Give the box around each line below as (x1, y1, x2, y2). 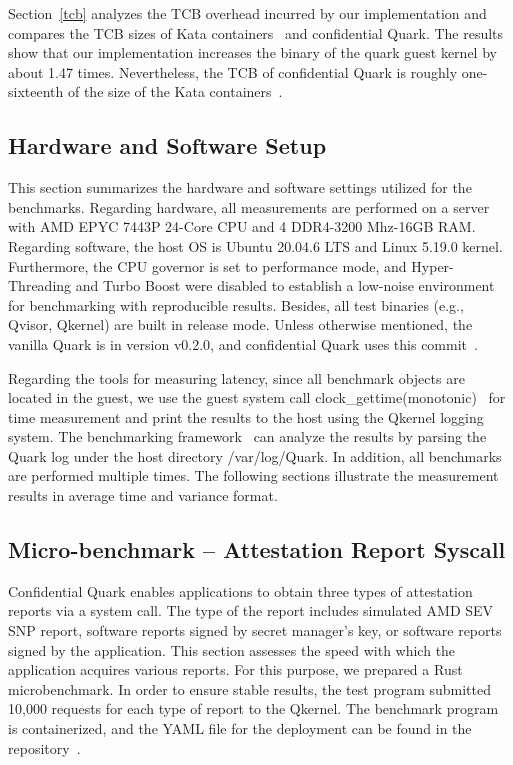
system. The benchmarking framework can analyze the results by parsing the (8, 426, 487, 447)
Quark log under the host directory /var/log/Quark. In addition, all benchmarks (8, 445, 502, 466)
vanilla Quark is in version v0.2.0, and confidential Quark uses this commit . (8, 333, 478, 354)
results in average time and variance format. (8, 485, 278, 506)
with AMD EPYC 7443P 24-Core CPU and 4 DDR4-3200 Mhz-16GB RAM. (8, 216, 476, 237)
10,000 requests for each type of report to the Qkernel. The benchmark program (8, 698, 499, 719)
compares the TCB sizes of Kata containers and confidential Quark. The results (8, 22, 504, 43)
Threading (8, 275, 72, 296)
